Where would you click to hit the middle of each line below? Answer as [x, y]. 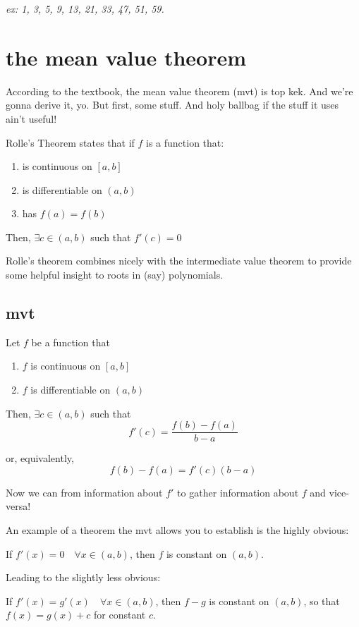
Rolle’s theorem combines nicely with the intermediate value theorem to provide [179, 261]
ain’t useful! [31, 118]
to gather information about [238, 492]
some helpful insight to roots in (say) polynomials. [115, 275]
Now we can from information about [84, 492]
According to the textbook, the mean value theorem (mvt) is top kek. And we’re [179, 91]
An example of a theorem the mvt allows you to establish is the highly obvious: [177, 530]
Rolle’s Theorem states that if [70, 142]
